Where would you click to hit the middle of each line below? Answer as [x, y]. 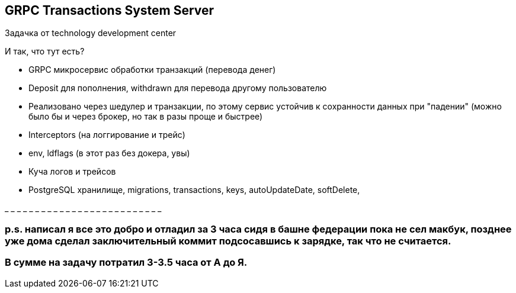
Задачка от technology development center [91, 33]
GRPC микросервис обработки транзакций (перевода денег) [152, 70]
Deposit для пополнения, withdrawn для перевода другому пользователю [178, 88]
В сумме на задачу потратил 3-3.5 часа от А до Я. [126, 263]
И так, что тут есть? [45, 51]
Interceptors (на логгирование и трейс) [107, 135]
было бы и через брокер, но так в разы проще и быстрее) [146, 117]
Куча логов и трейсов [72, 172]
